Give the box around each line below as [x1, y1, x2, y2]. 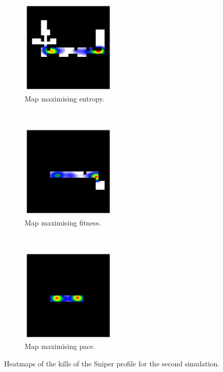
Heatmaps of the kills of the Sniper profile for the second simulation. [4, 358, 220, 368]
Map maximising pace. [25, 341, 95, 352]
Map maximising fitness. [25, 217, 101, 228]
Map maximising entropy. [25, 93, 105, 104]
